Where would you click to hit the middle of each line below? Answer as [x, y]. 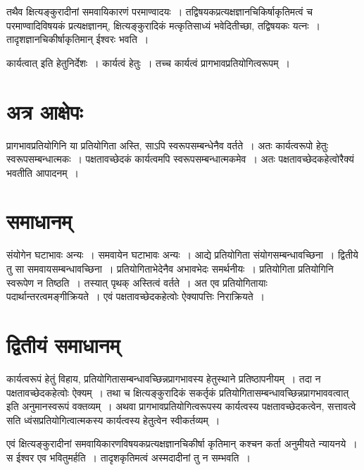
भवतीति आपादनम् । [43, 172]
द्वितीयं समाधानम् [63, 344]
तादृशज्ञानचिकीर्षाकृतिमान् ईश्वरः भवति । [78, 39]
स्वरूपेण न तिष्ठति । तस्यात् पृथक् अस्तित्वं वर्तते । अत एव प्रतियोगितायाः [137, 282]
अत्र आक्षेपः [45, 111]
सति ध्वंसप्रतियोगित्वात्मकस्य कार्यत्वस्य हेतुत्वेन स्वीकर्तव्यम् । [113, 420]
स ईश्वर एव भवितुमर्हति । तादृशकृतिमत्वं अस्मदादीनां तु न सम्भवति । [128, 457]
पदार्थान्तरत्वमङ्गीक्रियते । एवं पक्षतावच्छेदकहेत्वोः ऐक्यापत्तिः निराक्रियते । [136, 296]
